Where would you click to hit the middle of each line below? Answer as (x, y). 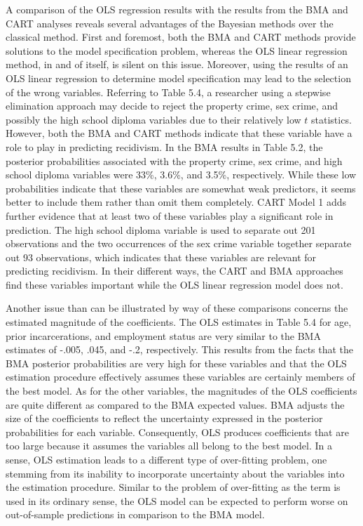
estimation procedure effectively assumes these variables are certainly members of (180, 377)
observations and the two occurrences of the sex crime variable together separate (179, 243)
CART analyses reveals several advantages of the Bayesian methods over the (170, 23)
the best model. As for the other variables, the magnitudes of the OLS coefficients (181, 391)
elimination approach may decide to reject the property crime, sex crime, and (172, 106)
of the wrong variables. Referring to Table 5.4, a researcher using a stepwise (168, 92)
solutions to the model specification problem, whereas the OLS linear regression (177, 50)
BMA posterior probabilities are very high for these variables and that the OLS (176, 363)
